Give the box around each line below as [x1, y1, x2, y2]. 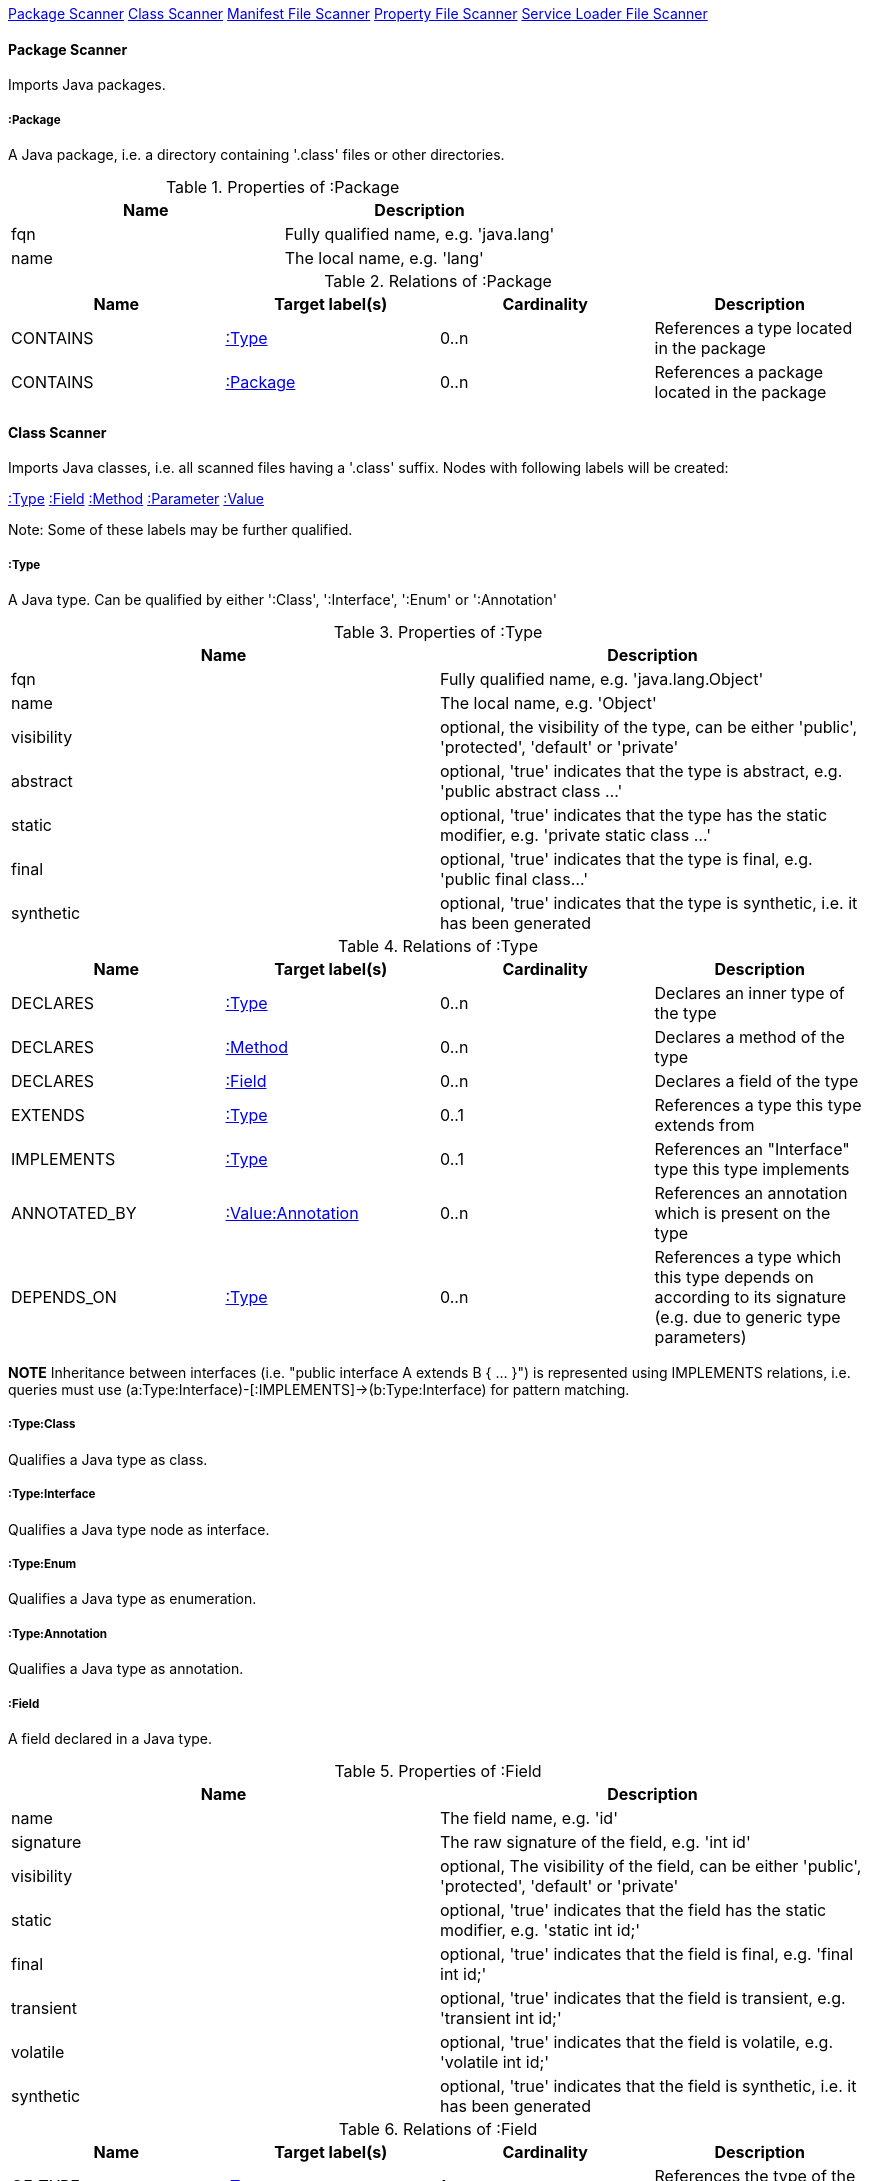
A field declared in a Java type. [8, 1729, 213, 1747]
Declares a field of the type [654, 1071, 859, 1091]
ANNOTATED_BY [11, 1203, 137, 1223]
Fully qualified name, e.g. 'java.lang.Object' [440, 669, 764, 689]
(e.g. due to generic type [654, 1307, 841, 1327]
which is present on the [654, 1203, 831, 1223]
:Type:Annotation [8, 1626, 108, 1641]
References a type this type [654, 1095, 862, 1115]
